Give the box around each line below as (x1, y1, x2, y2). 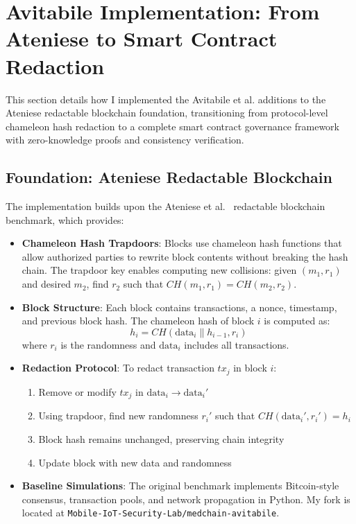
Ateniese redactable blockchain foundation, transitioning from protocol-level (6, 105, 328, 120)
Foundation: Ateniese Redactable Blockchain (6, 166, 332, 188)
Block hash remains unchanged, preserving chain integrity (38, 431, 285, 446)
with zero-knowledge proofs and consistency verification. (6, 132, 244, 147)
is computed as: (264, 313, 330, 328)
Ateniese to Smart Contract (6, 24, 278, 53)
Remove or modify (38, 384, 117, 399)
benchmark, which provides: (6, 212, 124, 227)
